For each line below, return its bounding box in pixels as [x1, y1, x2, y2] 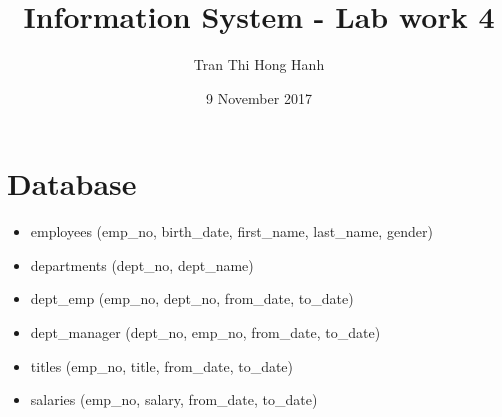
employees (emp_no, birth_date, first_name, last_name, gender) [30, 221, 433, 242]
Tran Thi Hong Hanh [193, 54, 325, 75]
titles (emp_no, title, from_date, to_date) [30, 355, 294, 376]
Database [7, 163, 137, 204]
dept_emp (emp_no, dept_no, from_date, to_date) [30, 288, 354, 309]
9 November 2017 [206, 87, 312, 108]
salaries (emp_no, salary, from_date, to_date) [30, 389, 318, 410]
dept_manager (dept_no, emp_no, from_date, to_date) [30, 322, 381, 343]
